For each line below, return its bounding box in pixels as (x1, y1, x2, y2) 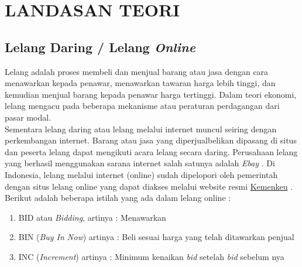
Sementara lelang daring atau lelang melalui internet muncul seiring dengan (5, 122, 277, 135)
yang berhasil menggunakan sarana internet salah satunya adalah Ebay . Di (5, 157, 275, 169)
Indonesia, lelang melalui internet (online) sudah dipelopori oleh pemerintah (5, 168, 278, 180)
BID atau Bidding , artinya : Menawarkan (18, 211, 166, 223)
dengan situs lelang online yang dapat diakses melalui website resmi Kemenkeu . (5, 180, 293, 192)
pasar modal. (5, 111, 52, 123)
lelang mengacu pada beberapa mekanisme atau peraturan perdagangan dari (5, 100, 280, 112)
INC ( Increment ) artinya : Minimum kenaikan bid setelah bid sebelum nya (18, 250, 284, 262)
